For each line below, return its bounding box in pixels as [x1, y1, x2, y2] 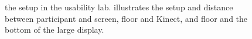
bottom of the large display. [5, 24, 104, 36]
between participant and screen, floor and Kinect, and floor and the [5, 12, 248, 24]
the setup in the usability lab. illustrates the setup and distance [5, 1, 233, 13]
